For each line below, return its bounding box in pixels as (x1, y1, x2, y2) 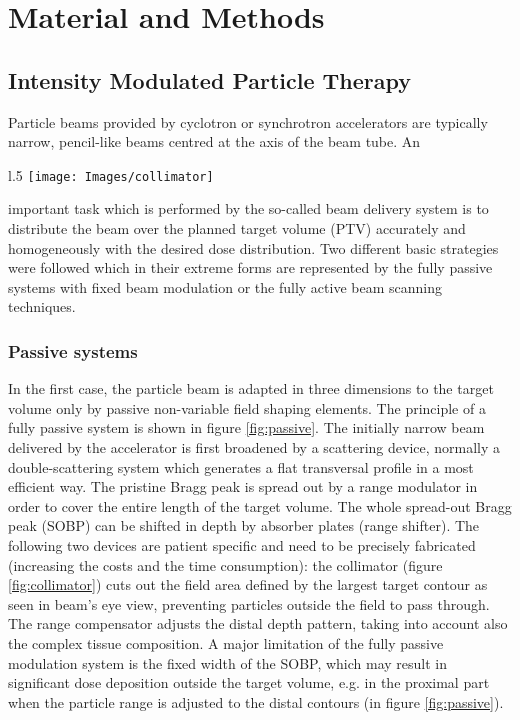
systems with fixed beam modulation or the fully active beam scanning (8, 276, 442, 297)
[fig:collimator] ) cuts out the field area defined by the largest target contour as (8, 574, 488, 595)
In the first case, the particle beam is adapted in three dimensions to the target (8, 378, 494, 399)
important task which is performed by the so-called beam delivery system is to (8, 198, 489, 219)
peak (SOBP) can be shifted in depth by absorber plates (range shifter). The (8, 515, 480, 536)
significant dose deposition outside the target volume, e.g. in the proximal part (8, 672, 490, 693)
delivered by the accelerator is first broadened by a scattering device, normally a (8, 436, 501, 457)
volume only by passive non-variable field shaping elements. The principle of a (8, 397, 486, 418)
